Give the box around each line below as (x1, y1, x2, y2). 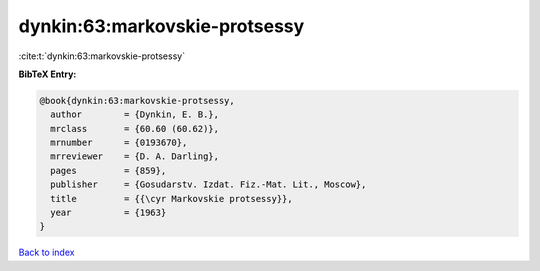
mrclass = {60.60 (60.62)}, (50, 123, 220, 134)
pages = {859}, (50, 165, 167, 176)
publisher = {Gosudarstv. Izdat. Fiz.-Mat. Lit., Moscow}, (50, 179, 367, 190)
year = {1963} (50, 207, 167, 219)
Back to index (18, 246, 75, 259)
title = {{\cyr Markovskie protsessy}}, (50, 193, 294, 204)
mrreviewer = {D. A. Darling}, (50, 151, 220, 162)
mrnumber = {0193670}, (50, 137, 188, 149)
